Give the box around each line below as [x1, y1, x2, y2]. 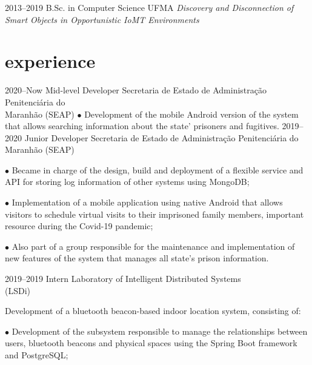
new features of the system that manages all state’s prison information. [5, 252, 269, 264]
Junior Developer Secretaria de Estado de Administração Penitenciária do [24, 131, 299, 144]
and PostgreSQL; [5, 349, 68, 361]
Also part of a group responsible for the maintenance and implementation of [12, 239, 295, 252]
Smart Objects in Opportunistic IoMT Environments [5, 13, 199, 25]
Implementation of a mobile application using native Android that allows [12, 196, 283, 209]
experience [5, 49, 96, 73]
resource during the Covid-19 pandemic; [5, 219, 153, 232]
